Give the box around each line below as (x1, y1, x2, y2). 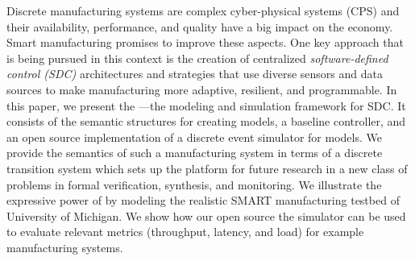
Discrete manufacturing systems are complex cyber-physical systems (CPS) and (6, 2, 400, 19)
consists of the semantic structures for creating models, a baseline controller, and (6, 113, 406, 130)
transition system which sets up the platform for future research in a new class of (6, 159, 408, 176)
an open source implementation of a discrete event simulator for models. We (6, 128, 382, 145)
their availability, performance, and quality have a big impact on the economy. (6, 18, 393, 35)
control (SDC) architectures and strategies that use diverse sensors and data (6, 65, 383, 82)
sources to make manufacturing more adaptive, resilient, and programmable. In (6, 81, 397, 97)
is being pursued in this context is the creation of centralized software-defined (6, 49, 388, 66)
